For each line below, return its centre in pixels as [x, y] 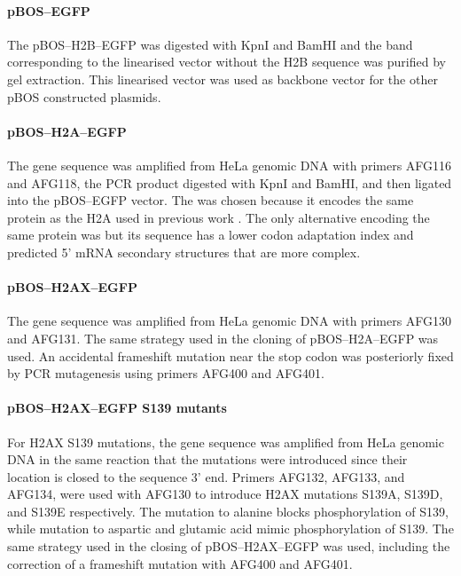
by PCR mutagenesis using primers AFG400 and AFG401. [166, 373]
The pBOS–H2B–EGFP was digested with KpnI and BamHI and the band [210, 44]
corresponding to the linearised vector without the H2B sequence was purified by [227, 62]
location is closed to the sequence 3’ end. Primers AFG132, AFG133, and [206, 476]
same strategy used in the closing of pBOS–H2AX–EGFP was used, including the [229, 546]
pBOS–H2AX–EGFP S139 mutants [117, 408]
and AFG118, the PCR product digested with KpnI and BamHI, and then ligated [230, 182]
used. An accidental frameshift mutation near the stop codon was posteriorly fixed [230, 355]
